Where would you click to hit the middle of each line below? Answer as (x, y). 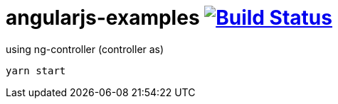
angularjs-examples (103, 18)
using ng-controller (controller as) (85, 49)
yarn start (36, 70)
